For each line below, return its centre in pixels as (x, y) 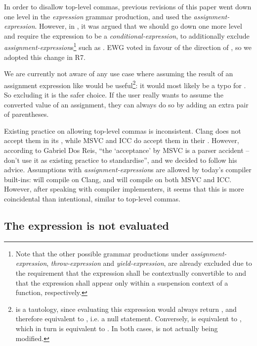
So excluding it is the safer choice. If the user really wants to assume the (114, 95)
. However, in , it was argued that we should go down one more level (138, 26)
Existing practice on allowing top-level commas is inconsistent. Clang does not (123, 130)
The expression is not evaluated (87, 225)
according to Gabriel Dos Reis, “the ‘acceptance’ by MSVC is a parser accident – (127, 150)
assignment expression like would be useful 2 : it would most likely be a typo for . (125, 84)
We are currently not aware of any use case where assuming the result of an (119, 74)
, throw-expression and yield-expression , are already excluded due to (149, 263)
